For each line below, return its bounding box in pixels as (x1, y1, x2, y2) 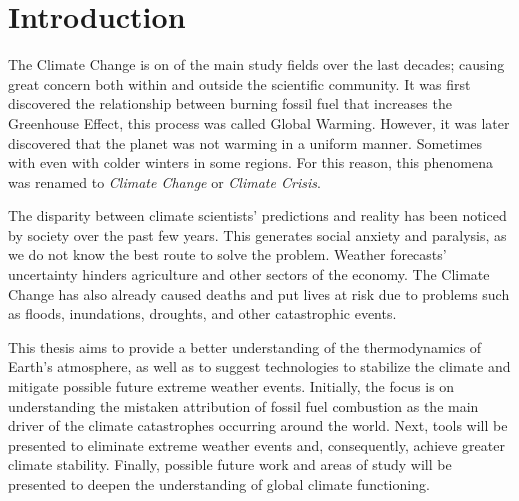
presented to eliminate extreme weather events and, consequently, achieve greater (8, 434, 505, 455)
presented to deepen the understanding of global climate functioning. (8, 474, 430, 494)
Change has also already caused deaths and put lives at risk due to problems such (8, 283, 510, 304)
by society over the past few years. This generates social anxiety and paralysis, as (8, 224, 507, 245)
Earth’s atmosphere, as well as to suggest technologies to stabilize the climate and (8, 356, 511, 377)
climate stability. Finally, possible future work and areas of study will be (8, 454, 452, 475)
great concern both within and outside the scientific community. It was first (8, 73, 471, 94)
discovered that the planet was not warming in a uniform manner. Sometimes (8, 132, 483, 153)
